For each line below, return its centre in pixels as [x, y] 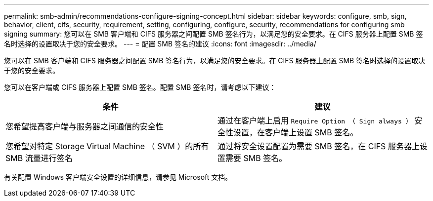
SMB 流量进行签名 [39, 158]
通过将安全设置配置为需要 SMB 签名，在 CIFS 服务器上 [319, 146]
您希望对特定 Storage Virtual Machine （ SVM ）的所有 [107, 146]
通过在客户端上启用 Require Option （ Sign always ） [315, 121]
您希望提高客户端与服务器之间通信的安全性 [85, 126]
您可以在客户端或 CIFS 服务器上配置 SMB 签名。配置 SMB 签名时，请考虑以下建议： [140, 87]
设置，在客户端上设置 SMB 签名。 [296, 132]
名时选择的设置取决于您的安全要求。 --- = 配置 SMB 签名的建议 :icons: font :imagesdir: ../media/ [160, 44]
